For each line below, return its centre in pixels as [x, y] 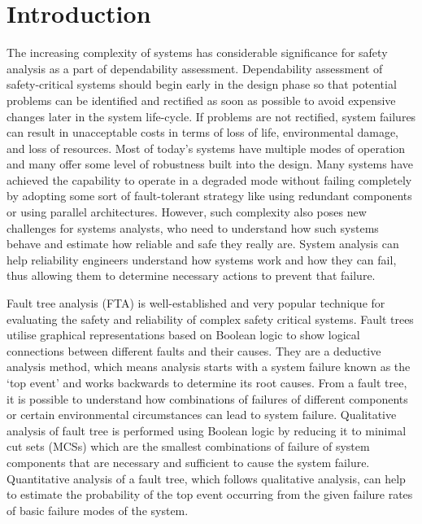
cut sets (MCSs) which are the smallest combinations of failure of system [188, 446]
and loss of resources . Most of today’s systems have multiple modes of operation [206, 148]
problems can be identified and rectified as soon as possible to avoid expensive [201, 100]
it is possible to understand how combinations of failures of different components [207, 398]
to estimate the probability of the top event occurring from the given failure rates [210, 494]
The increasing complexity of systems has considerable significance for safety [197, 52]
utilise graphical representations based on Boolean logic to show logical [183, 335]
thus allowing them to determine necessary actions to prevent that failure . [191, 275]
